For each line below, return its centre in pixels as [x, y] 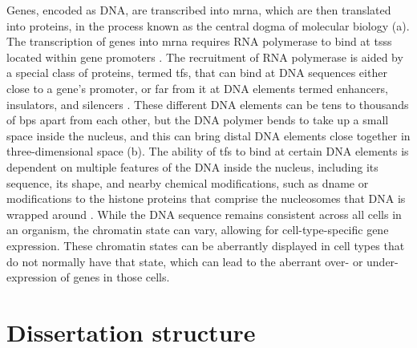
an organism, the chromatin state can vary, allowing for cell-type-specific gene [198, 230]
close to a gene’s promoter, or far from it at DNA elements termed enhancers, [197, 88]
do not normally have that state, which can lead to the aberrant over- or [185, 261]
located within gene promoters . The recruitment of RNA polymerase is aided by [205, 57]
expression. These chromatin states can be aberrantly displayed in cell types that [206, 245]
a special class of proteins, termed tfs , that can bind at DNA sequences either [197, 73]
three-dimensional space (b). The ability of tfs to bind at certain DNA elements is [208, 151]
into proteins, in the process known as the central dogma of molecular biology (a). [208, 25]
